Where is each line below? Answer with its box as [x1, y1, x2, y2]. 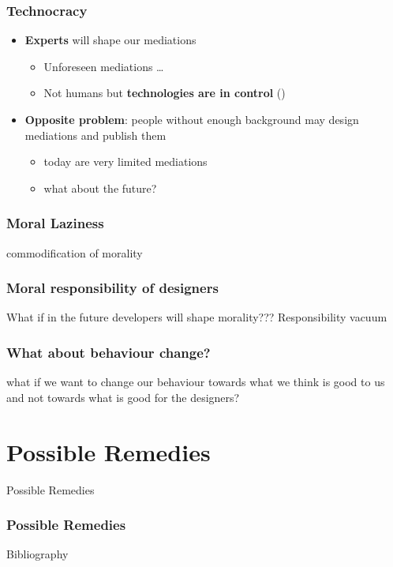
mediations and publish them [24, 126, 167, 143]
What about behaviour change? [6, 342, 211, 362]
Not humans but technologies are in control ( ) [43, 84, 286, 101]
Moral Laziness [6, 213, 104, 233]
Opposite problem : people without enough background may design [24, 111, 359, 127]
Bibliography [6, 546, 69, 562]
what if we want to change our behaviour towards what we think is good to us [6, 374, 385, 390]
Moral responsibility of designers [6, 278, 219, 298]
